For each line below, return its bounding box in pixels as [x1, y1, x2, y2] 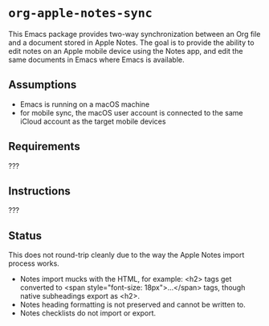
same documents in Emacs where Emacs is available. [8, 55, 185, 64]
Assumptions [8, 78, 77, 92]
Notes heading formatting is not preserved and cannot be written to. [19, 300, 247, 310]
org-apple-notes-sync [8, 6, 153, 21]
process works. [8, 259, 60, 268]
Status [8, 229, 43, 242]
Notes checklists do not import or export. [19, 308, 157, 318]
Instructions [8, 184, 71, 198]
